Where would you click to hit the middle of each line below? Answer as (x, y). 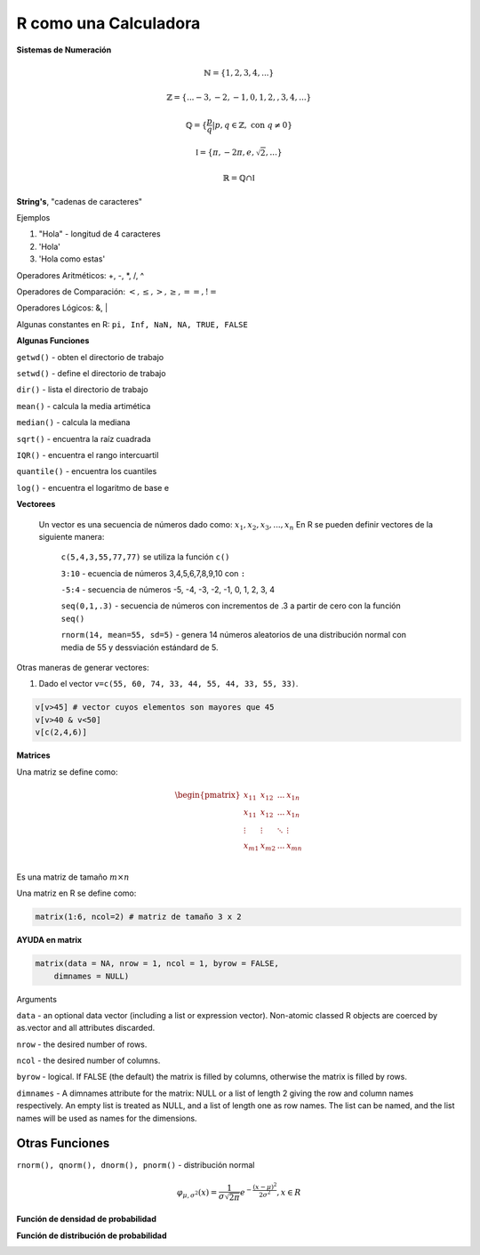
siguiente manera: (72, 536)
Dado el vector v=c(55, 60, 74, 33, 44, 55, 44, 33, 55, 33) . (168, 684)
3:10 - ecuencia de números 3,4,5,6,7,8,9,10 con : (153, 573)
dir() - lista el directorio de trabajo (82, 390)
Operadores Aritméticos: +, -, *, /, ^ (80, 275)
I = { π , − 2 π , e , (225, 153)
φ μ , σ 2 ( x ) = (197, 1194)
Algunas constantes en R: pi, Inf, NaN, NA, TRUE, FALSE (132, 324)
